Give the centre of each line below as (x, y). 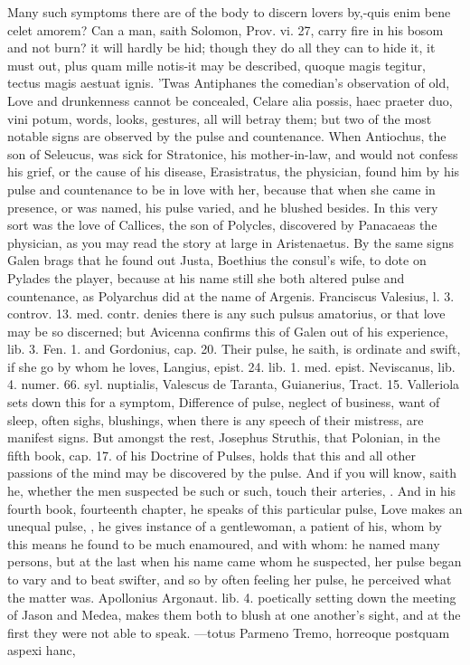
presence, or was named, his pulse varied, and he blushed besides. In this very (223, 207)
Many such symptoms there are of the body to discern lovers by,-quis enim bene (229, 12)
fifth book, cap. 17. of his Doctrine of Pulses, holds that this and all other (212, 455)
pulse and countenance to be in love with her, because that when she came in (221, 189)
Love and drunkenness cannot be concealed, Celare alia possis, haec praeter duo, (230, 100)
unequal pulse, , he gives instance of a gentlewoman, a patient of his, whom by (225, 526)
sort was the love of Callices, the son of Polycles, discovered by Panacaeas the (222, 225)
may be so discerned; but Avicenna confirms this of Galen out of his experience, (228, 331)
